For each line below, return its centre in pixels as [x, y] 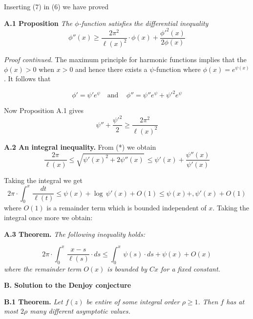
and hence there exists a [111, 69]
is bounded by [127, 268]
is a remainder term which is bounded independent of [126, 208]
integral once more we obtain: [48, 217]
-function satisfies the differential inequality [144, 23]
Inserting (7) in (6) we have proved [56, 6]
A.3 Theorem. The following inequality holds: [75, 234]
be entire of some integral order [133, 301]
